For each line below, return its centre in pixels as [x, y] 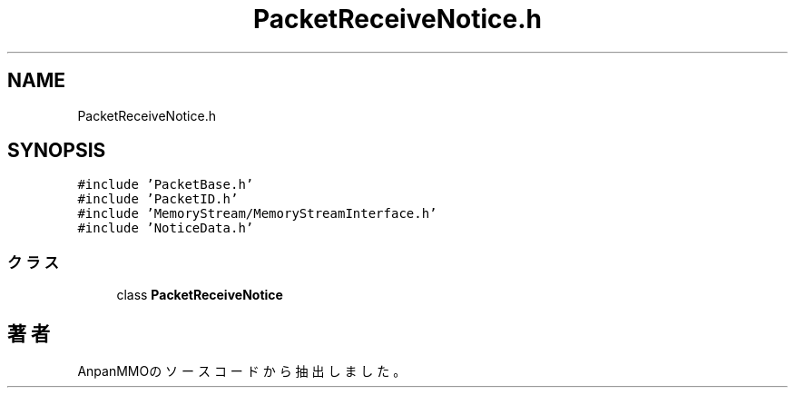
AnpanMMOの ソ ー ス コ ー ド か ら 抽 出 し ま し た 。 [242, 371]
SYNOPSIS [57, 151]
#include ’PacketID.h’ [158, 199]
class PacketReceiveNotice [200, 295]
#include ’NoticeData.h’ [166, 228]
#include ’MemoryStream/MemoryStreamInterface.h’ [257, 214]
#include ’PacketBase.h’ [166, 185]
